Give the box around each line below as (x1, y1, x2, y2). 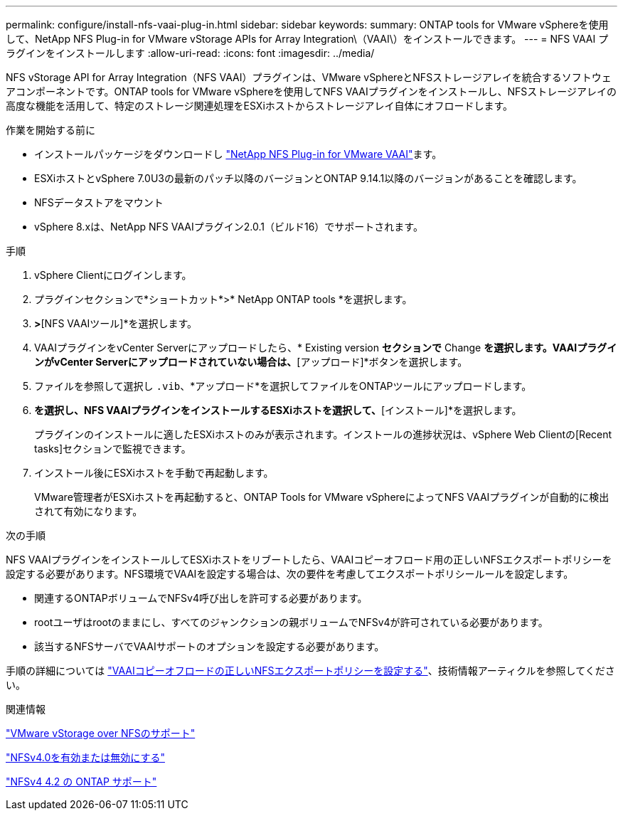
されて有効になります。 (34, 505, 143, 517)
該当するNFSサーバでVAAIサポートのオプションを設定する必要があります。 (34, 640, 385, 652)
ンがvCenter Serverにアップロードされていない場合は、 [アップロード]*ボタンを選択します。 (34, 356, 468, 368)
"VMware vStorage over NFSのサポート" (6, 727, 196, 739)
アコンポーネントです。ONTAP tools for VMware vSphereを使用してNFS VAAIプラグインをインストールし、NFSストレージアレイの (6, 85, 617, 97)
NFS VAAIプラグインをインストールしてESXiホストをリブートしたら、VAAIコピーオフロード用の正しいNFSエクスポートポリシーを (6, 553, 612, 566)
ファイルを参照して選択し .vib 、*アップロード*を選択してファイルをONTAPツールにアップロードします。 (34, 380, 532, 392)
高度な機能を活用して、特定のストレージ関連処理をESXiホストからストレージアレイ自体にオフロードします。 (6, 100, 513, 112)
